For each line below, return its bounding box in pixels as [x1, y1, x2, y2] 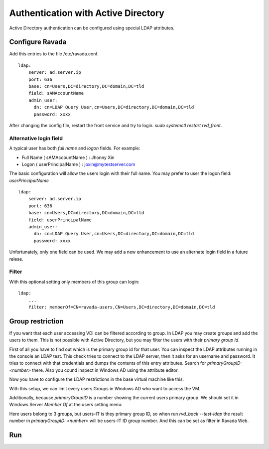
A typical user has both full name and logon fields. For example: [9, 145, 140, 151]
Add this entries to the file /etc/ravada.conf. [9, 51, 99, 57]
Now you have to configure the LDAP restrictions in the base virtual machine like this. [9, 376, 184, 382]
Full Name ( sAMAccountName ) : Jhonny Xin [21, 154, 115, 160]
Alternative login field [9, 135, 63, 142]
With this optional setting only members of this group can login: [9, 279, 139, 285]
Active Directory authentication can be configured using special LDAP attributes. [9, 25, 175, 31]
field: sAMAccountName [28, 90, 84, 96]
